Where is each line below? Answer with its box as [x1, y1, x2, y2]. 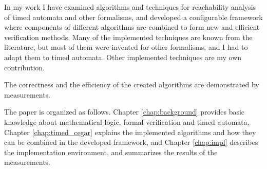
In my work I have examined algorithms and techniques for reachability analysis [4, 2, 256, 12]
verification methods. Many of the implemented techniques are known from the [4, 31, 253, 42]
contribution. [4, 62, 45, 72]
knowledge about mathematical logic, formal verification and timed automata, [4, 116, 250, 127]
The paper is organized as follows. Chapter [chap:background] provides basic [4, 106, 245, 117]
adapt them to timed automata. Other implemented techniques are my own [4, 51, 242, 62]
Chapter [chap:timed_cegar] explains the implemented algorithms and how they [4, 126, 256, 137]
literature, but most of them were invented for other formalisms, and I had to [4, 42, 248, 52]
